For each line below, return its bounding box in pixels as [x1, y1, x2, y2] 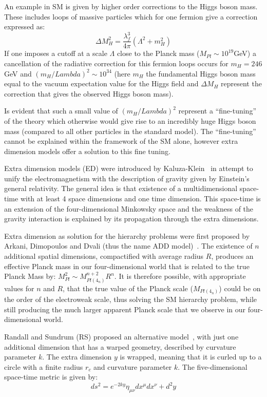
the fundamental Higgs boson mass [146, 68, 256, 79]
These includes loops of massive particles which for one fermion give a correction [4, 11, 258, 22]
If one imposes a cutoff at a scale [4, 48, 107, 59]
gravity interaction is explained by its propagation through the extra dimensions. [4, 213, 259, 224]
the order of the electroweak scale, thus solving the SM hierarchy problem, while [4, 294, 257, 305]
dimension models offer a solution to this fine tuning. [4, 145, 170, 156]
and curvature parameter [93, 361, 172, 372]
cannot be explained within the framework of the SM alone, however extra [4, 136, 238, 146]
